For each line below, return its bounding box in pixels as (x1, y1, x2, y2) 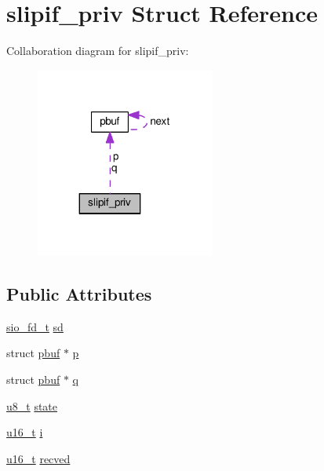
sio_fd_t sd (6, 318, 64, 334)
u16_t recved (6, 450, 71, 466)
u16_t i (6, 424, 43, 440)
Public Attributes (6, 282, 152, 306)
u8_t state (6, 397, 58, 414)
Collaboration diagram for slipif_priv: (6, 42, 189, 59)
